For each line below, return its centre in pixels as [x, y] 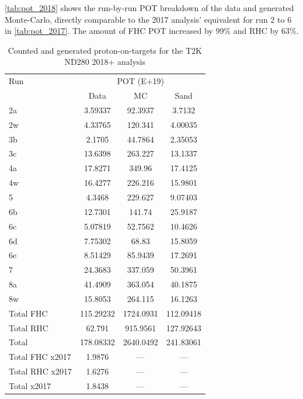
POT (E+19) [141, 81]
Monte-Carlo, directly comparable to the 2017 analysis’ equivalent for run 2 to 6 [148, 19]
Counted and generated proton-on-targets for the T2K [105, 50]
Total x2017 [30, 385]
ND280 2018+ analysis [105, 62]
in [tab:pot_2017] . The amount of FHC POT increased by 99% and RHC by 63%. [152, 31]
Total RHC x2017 [40, 371]
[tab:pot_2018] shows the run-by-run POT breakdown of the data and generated [149, 8]
